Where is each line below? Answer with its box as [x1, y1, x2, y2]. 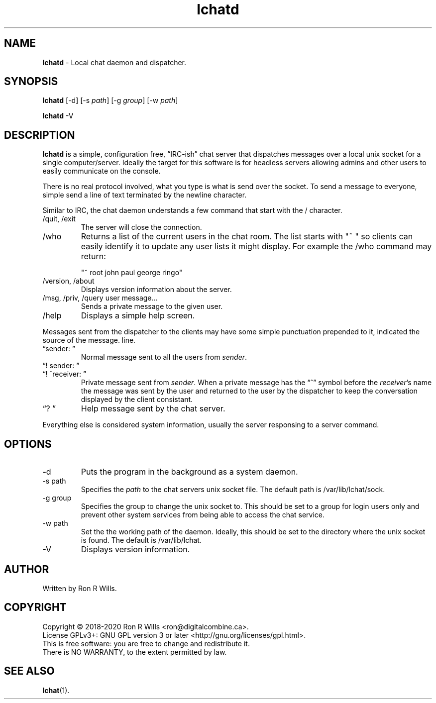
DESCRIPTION [4, 128, 75, 141]
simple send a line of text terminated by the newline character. [42, 191, 247, 200]
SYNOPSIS [4, 75, 58, 88]
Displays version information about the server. [81, 285, 232, 294]
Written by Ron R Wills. [42, 584, 117, 593]
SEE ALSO [4, 665, 55, 678]
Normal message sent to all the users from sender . [81, 353, 247, 362]
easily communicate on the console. [42, 167, 161, 176]
